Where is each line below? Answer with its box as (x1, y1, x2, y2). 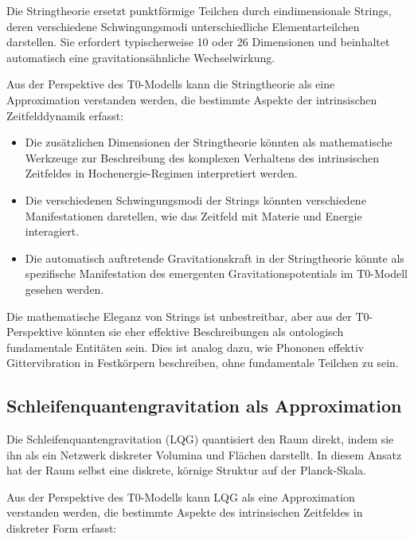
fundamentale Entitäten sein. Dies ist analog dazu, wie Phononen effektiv (6, 338, 365, 355)
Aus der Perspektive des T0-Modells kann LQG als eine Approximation (6, 488, 355, 505)
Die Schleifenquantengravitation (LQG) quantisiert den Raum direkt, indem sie (6, 431, 394, 447)
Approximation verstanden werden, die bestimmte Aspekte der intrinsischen (6, 91, 377, 107)
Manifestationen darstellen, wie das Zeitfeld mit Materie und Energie (25, 207, 362, 224)
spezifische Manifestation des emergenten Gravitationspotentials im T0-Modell (25, 265, 408, 282)
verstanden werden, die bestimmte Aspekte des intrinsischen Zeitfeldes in (6, 504, 363, 521)
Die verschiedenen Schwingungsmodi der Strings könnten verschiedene (25, 191, 366, 208)
